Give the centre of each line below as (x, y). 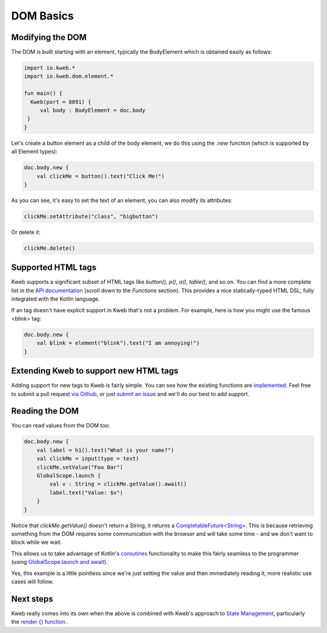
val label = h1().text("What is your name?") (105, 450)
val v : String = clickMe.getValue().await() (118, 484)
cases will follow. (32, 581)
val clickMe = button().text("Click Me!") (101, 176)
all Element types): (34, 152)
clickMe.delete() (50, 248)
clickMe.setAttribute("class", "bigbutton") (91, 216)
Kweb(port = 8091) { (61, 102)
